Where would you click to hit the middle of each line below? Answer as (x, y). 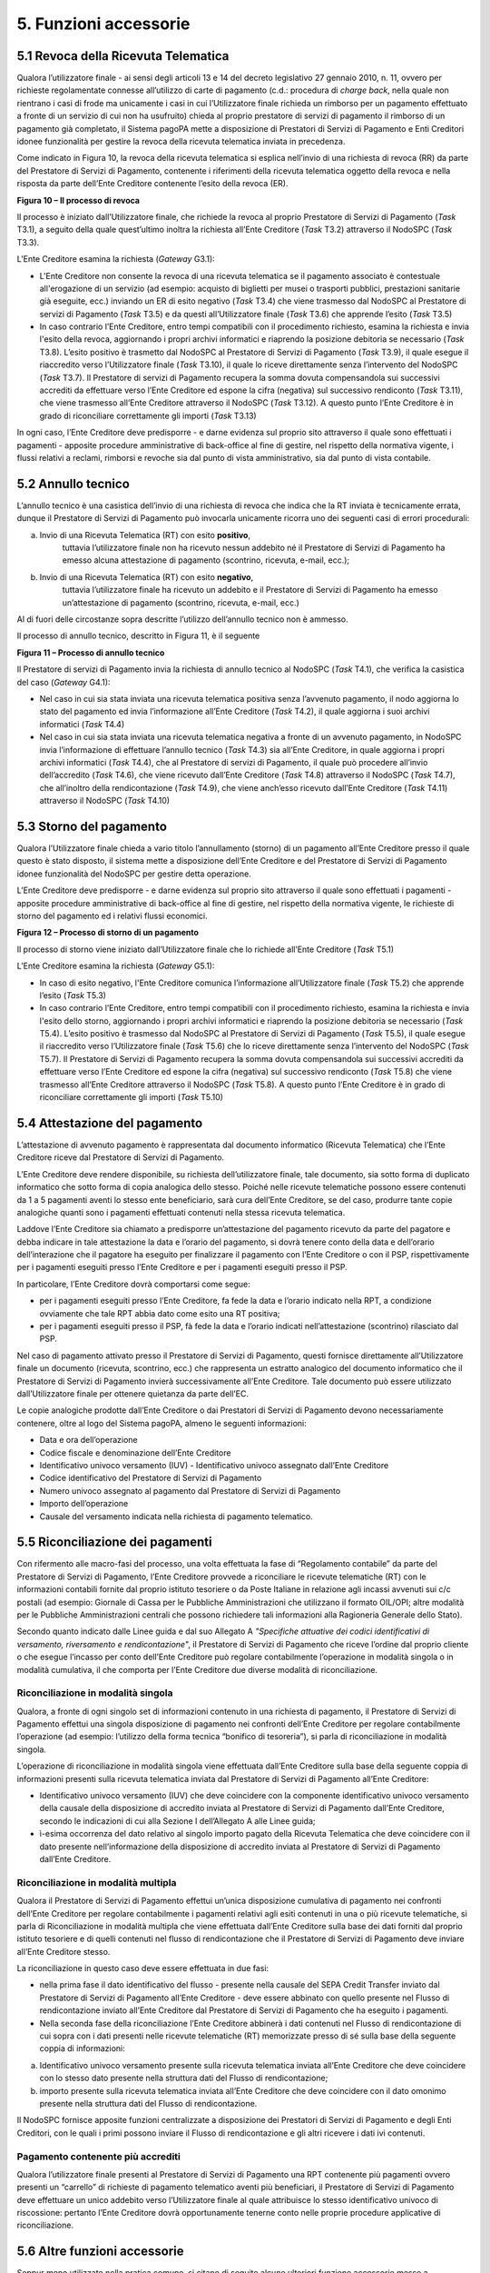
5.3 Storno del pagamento (92, 826)
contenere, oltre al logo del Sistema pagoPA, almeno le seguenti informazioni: (162, 1423)
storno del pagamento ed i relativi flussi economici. (112, 916)
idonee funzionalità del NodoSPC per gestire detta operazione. (134, 874)
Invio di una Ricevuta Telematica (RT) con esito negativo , (147, 576)
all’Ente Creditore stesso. (64, 1951)
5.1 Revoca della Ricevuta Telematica (123, 56)
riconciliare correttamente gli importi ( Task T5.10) (132, 1097)
